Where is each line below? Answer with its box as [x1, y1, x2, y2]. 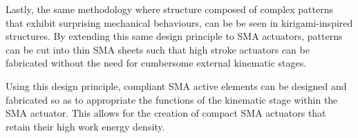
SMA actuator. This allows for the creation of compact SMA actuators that [6, 106, 326, 120]
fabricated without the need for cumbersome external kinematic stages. [6, 56, 307, 70]
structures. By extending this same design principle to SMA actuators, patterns [6, 29, 343, 43]
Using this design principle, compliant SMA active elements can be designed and [6, 78, 347, 93]
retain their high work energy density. [6, 119, 165, 133]
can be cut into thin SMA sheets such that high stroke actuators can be [6, 42, 310, 56]
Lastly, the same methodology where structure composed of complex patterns [6, 2, 333, 16]
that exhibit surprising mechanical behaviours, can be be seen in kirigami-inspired [6, 15, 353, 30]
